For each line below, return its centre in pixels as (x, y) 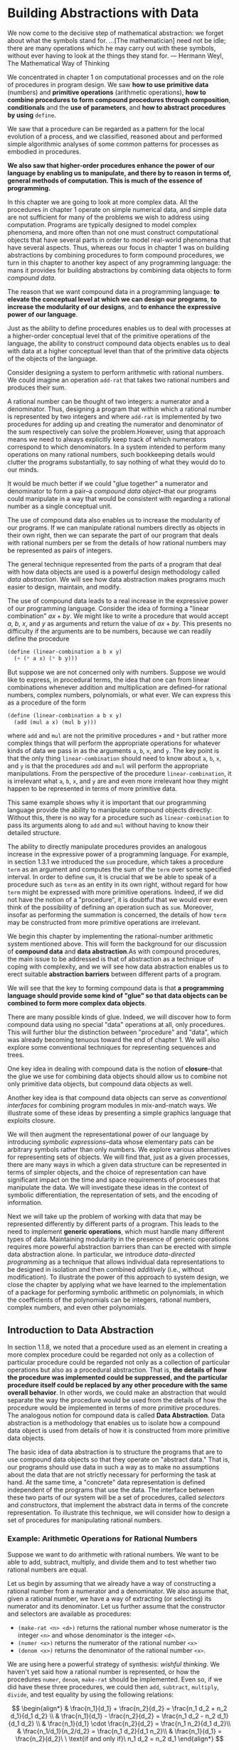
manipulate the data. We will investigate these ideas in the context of (108, 1188)
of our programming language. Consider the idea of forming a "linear (108, 608)
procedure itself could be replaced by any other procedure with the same (117, 1385)
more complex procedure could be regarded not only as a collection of (111, 1355)
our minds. (23, 470)
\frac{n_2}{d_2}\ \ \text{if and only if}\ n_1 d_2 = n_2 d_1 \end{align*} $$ (119, 1739)
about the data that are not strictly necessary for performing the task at (112, 1475)
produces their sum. (37, 388)
